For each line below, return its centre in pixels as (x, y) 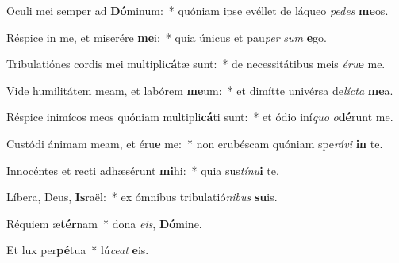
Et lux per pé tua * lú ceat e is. (78, 250)
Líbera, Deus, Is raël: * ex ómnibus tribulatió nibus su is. (142, 197)
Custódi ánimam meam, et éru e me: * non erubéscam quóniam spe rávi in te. (195, 143)
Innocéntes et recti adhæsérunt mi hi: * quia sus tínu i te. (143, 170)
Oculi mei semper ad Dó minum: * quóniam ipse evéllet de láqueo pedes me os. (198, 10)
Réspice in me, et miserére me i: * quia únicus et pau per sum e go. (167, 37)
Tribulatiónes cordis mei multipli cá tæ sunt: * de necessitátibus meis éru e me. (196, 64)
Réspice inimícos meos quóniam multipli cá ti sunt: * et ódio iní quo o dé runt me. (200, 117)
